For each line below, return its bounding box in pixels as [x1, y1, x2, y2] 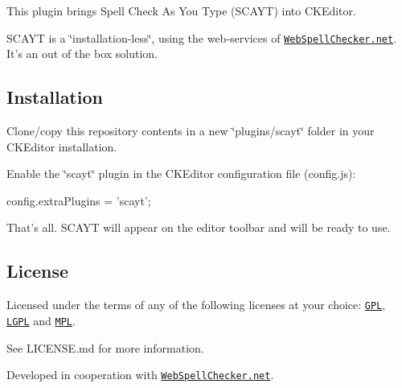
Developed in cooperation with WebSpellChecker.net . [6, 366, 274, 383]
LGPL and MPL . [6, 312, 76, 328]
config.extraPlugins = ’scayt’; [6, 192, 151, 208]
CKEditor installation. [6, 138, 117, 155]
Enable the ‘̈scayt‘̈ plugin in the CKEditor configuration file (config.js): [6, 165, 356, 182]
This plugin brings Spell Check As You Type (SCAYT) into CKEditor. [6, 2, 356, 19]
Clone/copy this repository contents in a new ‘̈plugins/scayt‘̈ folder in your [6, 122, 375, 139]
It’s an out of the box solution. [6, 45, 158, 62]
